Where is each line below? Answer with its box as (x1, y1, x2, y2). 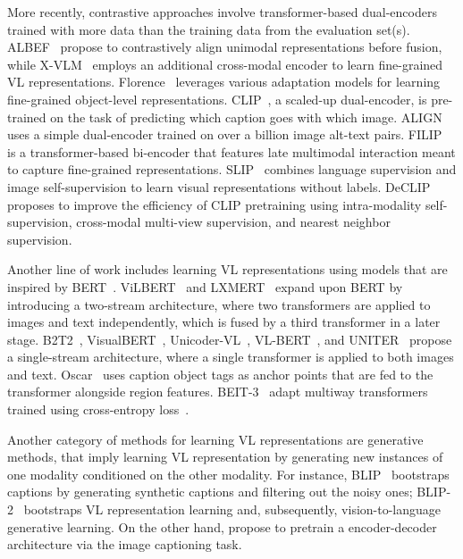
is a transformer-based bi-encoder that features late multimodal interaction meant (7, 142, 456, 161)
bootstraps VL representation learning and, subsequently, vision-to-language (23, 500, 442, 519)
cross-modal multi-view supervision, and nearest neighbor (76, 213, 391, 231)
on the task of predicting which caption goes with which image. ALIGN (50, 107, 442, 126)
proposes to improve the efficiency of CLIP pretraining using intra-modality (7, 195, 422, 213)
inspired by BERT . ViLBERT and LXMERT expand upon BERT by (7, 277, 403, 296)
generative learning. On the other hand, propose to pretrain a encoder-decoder (7, 517, 437, 536)
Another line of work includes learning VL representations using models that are (7, 260, 448, 279)
